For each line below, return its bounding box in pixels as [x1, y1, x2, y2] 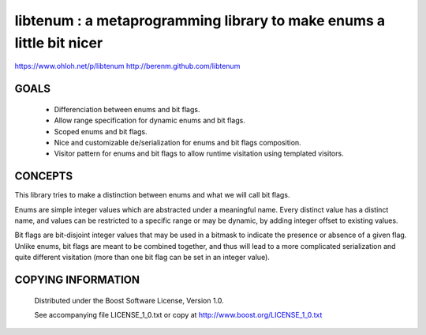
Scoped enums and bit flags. [54, 126, 148, 136]
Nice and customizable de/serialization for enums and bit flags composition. [54, 137, 301, 147]
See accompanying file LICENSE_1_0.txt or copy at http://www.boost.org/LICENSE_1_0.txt [34, 310, 323, 319]
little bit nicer [14, 34, 103, 51]
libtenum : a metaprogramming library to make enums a [14, 12, 386, 29]
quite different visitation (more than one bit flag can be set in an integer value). [14, 253, 270, 262]
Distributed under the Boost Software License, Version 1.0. [34, 295, 224, 305]
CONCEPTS [14, 170, 73, 183]
